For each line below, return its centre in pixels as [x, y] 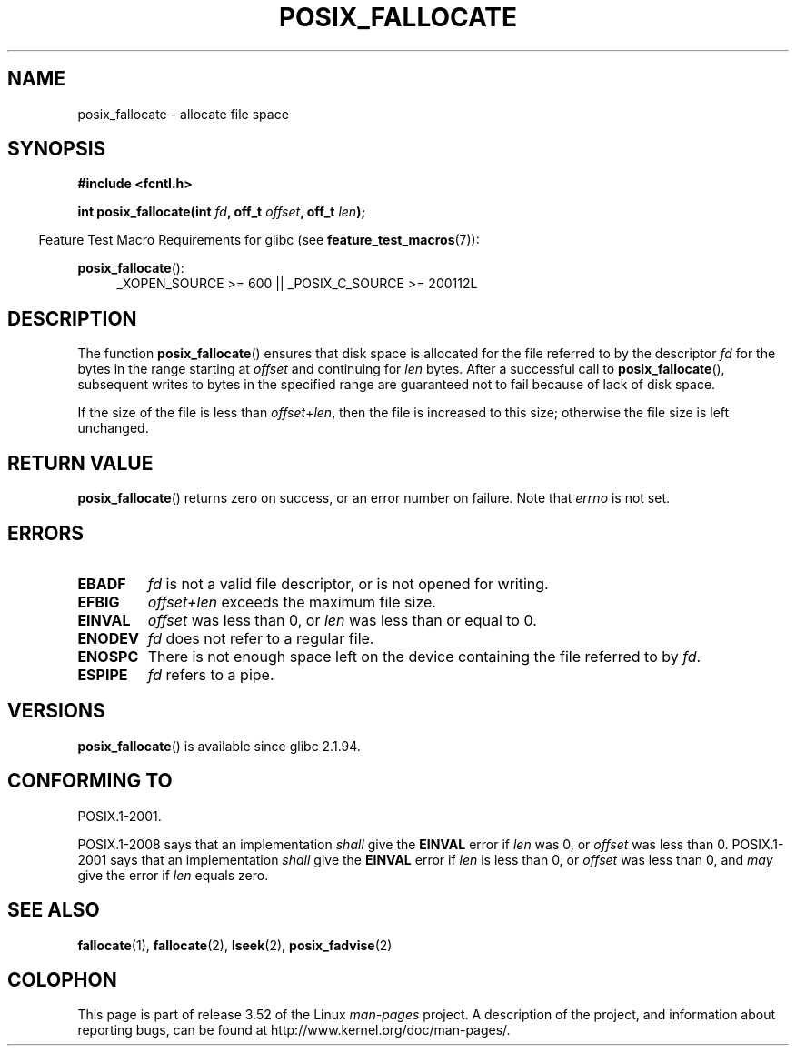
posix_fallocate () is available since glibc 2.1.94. [219, 746]
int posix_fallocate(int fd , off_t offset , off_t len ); [222, 212]
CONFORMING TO [90, 781]
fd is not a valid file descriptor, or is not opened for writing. [348, 583]
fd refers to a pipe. [211, 674]
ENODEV [108, 638]
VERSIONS [56, 711]
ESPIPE [103, 674]
